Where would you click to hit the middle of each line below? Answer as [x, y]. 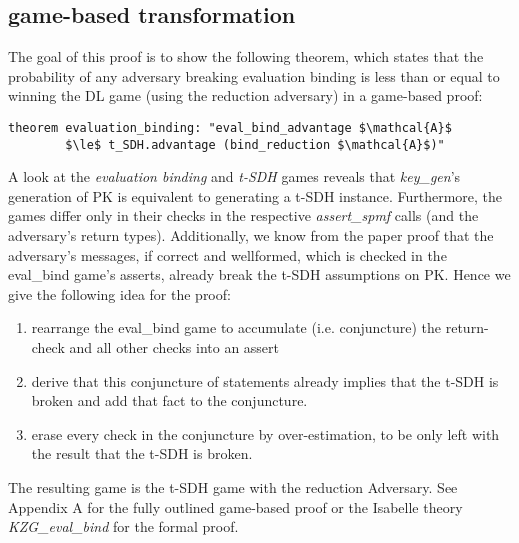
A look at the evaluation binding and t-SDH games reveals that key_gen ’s [234, 176]
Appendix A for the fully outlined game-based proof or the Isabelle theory [235, 506]
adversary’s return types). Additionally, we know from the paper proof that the [251, 235]
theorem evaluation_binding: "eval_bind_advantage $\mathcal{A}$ [230, 127]
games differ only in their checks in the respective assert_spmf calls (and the [243, 215]
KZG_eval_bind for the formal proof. [123, 526]
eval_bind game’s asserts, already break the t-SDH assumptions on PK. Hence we [259, 274]
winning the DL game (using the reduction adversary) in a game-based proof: [245, 95]
